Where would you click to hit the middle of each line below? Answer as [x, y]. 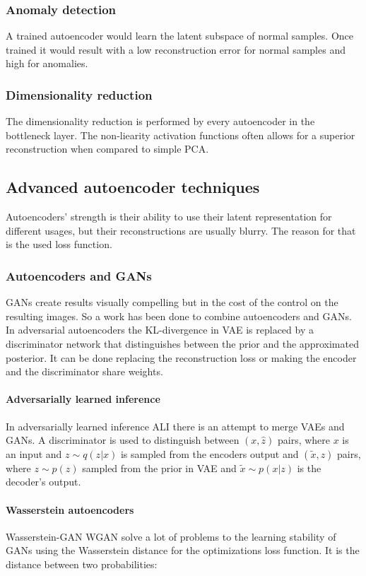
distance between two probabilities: [82, 564]
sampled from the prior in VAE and [159, 468]
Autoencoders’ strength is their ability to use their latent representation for [169, 217]
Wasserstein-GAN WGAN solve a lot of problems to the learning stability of [171, 536]
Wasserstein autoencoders [70, 509]
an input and [34, 453]
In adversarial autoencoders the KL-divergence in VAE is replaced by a [160, 330]
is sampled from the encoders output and [209, 453]
